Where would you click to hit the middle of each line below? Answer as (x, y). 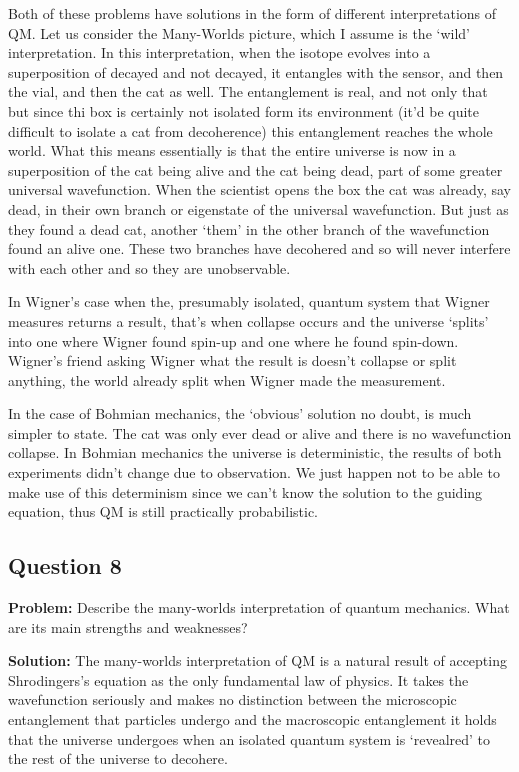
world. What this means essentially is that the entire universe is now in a (232, 150)
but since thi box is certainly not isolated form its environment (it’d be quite (244, 110)
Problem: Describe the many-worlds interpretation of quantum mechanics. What (259, 607)
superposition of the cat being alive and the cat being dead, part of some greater (255, 169)
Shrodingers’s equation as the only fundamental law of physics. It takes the (238, 679)
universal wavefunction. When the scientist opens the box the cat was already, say (259, 189)
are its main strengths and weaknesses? (128, 626)
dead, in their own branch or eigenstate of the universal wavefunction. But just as (258, 208)
